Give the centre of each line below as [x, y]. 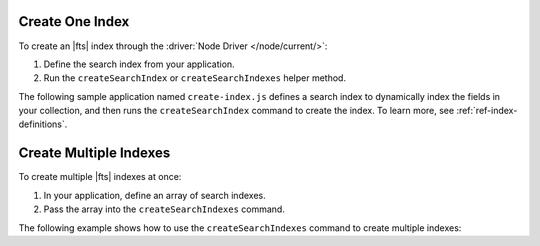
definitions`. [43, 124]
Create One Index [74, 21]
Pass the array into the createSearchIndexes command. [164, 209]
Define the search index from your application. [139, 64]
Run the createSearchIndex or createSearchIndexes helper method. [195, 78]
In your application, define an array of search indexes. [154, 195]
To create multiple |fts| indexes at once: [100, 177]
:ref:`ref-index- [487, 111]
